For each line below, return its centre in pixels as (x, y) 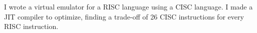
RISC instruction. (31, 26)
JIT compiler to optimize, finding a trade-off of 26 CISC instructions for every (124, 16)
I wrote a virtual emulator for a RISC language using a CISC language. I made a (128, 6)
